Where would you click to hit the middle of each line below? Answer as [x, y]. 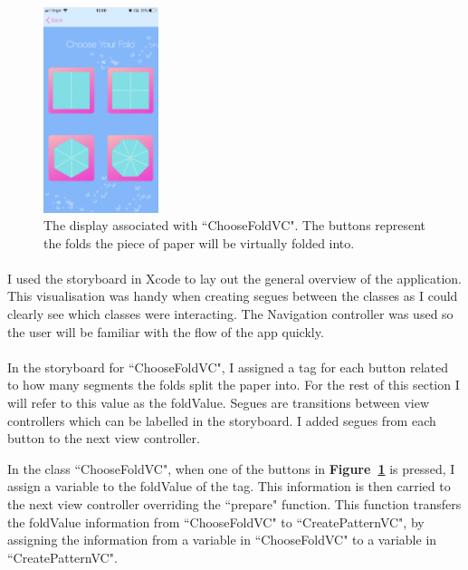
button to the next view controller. [104, 438]
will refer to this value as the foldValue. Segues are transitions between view [219, 403]
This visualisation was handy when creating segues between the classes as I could [233, 296]
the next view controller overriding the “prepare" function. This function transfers [234, 504]
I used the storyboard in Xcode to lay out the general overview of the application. [234, 278]
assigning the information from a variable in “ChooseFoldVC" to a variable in [222, 540]
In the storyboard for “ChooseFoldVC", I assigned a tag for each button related [228, 367]
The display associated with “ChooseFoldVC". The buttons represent [235, 225]
